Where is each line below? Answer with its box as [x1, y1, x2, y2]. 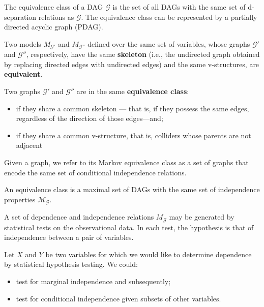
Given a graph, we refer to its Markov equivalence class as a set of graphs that [4, 157, 249, 167]
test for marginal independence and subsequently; [16, 276, 171, 287]
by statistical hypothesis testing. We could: [4, 259, 138, 269]
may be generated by [169, 211, 234, 222]
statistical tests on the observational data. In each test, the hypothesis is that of [4, 222, 254, 232]
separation [4, 11, 37, 22]
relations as [38, 11, 74, 22]
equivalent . [4, 69, 43, 79]
